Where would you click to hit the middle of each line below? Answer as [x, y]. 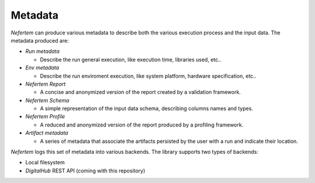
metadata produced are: [40, 40]
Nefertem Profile [45, 117]
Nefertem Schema [47, 100]
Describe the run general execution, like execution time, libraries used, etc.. [131, 59]
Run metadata [43, 51]
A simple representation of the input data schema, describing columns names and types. [146, 108]
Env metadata [42, 68]
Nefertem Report [45, 84]
